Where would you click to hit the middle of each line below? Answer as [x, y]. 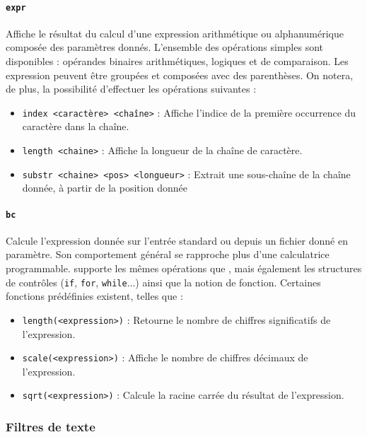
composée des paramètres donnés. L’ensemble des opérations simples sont [165, 47]
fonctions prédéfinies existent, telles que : [94, 296]
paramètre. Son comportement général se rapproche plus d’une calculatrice [168, 254]
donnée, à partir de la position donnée [105, 188]
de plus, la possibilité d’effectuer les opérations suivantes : [131, 89]
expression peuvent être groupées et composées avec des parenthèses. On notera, [180, 75]
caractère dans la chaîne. [76, 126]
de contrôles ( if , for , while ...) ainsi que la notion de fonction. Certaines [163, 282]
